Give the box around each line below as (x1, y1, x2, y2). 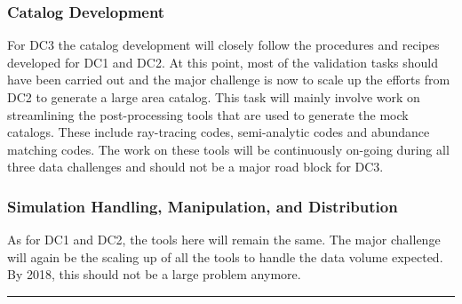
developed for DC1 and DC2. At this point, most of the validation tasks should (7, 52, 439, 71)
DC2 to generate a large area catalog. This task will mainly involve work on (7, 88, 420, 106)
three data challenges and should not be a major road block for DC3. (7, 157, 384, 176)
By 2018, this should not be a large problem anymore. (7, 265, 301, 284)
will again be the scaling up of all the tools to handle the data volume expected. (7, 247, 443, 266)
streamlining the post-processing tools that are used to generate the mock (7, 105, 409, 124)
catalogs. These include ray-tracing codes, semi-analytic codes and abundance (7, 123, 430, 141)
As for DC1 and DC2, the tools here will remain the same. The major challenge (7, 230, 441, 249)
